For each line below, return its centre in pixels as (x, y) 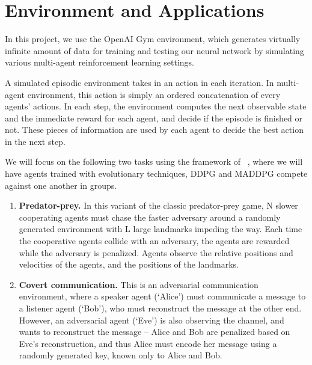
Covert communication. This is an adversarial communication (139, 284)
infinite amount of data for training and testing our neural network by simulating (154, 50)
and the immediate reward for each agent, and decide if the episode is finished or (154, 118)
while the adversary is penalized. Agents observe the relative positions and (156, 252)
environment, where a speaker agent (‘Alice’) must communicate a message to (162, 296)
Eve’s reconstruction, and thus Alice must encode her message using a (148, 343)
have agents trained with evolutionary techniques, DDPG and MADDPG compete (156, 173)
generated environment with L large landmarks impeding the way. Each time (161, 229)
